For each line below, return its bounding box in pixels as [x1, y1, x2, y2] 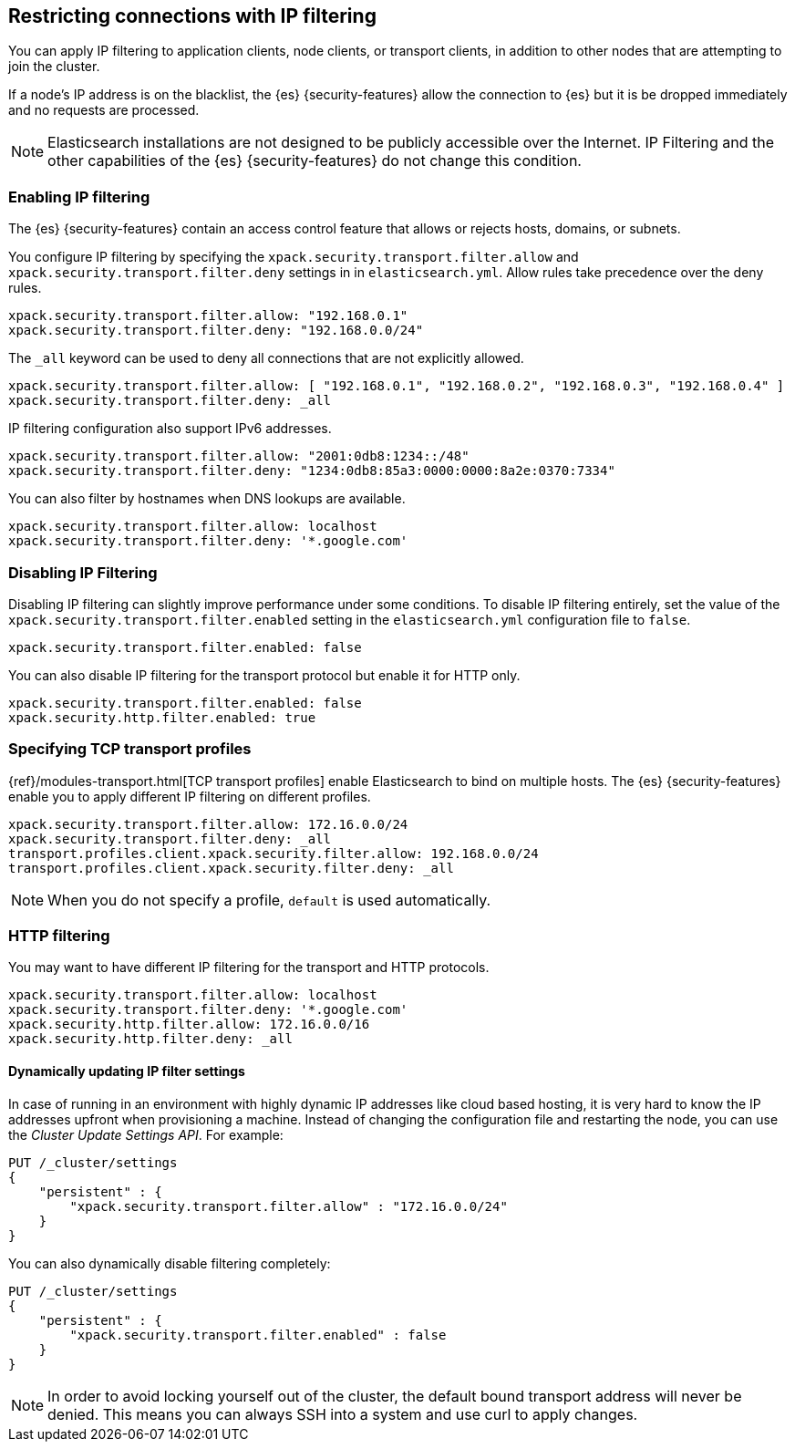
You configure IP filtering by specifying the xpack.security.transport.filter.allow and [8, 249, 579, 265]
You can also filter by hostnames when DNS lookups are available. [8, 491, 406, 507]
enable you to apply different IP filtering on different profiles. [8, 788, 371, 804]
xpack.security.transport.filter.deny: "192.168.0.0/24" [8, 323, 424, 338]
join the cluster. [8, 58, 100, 75]
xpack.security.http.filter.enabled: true [8, 709, 316, 725]
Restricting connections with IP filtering [8, 5, 377, 27]
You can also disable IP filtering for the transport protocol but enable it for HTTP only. [8, 667, 521, 683]
